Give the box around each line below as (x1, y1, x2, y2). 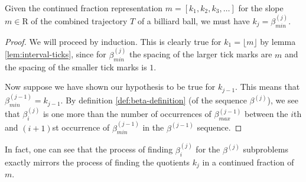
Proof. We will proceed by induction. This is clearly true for (5, 35, 222, 47)
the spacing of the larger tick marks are (129, 48, 272, 60)
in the (142, 121, 164, 134)
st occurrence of (52, 121, 110, 134)
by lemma (260, 35, 296, 47)
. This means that (235, 80, 300, 93)
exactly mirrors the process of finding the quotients (5, 155, 190, 168)
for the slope (238, 2, 284, 14)
